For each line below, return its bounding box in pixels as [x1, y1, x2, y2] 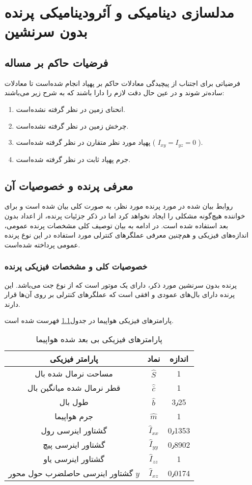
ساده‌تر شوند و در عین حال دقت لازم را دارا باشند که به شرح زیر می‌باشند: [4, 87, 224, 98]
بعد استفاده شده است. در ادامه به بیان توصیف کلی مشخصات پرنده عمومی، [4, 220, 228, 230]
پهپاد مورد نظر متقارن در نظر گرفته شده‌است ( [16, 137, 156, 147]
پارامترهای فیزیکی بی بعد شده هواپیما [36, 333, 163, 345]
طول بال [59, 396, 88, 407]
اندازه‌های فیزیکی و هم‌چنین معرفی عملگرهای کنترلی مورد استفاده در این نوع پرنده [4, 230, 249, 240]
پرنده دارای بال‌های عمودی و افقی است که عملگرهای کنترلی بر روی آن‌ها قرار [4, 289, 235, 299]
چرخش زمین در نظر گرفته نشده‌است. [16, 120, 129, 131]
